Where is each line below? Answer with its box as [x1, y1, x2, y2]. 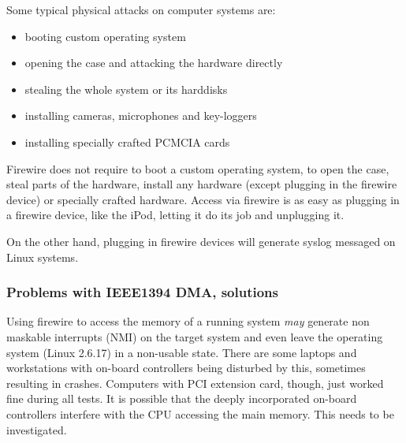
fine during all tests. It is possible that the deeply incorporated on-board [6, 390, 357, 407]
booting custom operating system [24, 28, 186, 44]
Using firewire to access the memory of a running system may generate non [6, 313, 370, 329]
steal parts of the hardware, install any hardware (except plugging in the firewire [6, 176, 397, 192]
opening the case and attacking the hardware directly [24, 54, 283, 71]
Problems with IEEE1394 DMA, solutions [6, 282, 278, 302]
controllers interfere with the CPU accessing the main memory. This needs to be [6, 405, 394, 422]
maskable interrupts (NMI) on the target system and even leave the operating [6, 328, 383, 344]
